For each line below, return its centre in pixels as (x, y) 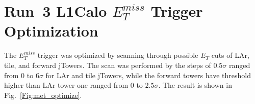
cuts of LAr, (230, 55)
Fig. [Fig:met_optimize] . (43, 95)
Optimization (51, 31)
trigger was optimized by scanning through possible (118, 55)
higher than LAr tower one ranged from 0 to (73, 85)
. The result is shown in (195, 85)
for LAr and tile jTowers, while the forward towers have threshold (148, 75)
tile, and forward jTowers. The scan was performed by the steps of (108, 65)
